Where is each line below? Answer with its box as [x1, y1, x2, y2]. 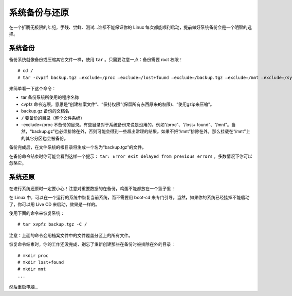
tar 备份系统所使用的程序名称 [21, 94, 79, 100]
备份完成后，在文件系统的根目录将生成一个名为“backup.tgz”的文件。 [9, 144, 146, 150]
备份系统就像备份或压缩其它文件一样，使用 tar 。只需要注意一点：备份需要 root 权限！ [9, 56, 183, 62]
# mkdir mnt [18, 266, 46, 272]
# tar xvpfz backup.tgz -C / [18, 222, 87, 227]
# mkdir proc [18, 253, 49, 258]
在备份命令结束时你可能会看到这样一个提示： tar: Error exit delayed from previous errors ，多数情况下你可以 [9, 153, 253, 159]
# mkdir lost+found [18, 259, 64, 265]
